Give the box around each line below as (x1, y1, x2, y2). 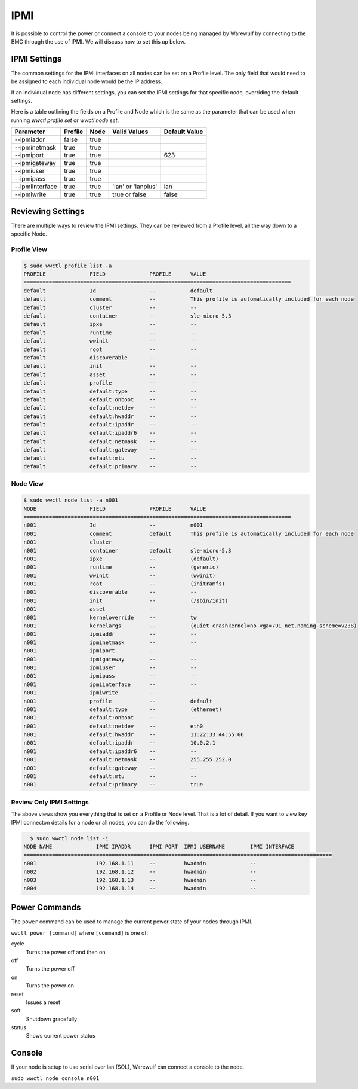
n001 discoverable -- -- (23, 589, 197, 596)
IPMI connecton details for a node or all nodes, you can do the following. (11, 819, 190, 826)
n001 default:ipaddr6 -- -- (23, 748, 197, 755)
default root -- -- (23, 346, 197, 353)
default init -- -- (23, 362, 197, 370)
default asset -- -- (23, 371, 197, 378)
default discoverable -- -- (23, 354, 197, 361)
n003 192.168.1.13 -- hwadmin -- (23, 877, 257, 883)
